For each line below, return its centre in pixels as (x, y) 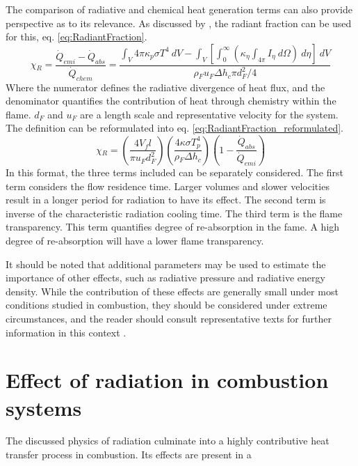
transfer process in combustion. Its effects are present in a (129, 455)
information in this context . (66, 332)
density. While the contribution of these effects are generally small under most (172, 291)
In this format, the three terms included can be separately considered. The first (174, 172)
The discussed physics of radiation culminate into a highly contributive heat (168, 441)
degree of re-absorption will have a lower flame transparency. (135, 240)
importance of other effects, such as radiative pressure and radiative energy (165, 278)
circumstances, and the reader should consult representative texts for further (169, 318)
